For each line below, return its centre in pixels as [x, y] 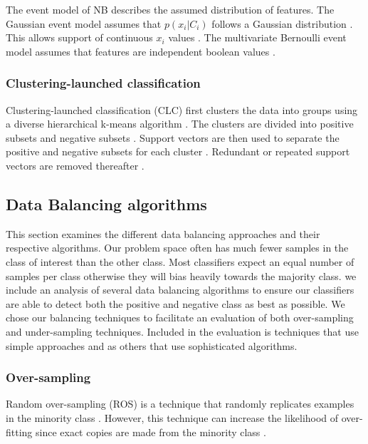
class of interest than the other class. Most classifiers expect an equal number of [180, 261]
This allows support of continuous [79, 37]
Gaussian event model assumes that [84, 23]
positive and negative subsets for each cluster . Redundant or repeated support [178, 151]
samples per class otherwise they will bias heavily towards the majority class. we [181, 275]
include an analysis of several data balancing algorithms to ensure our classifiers [180, 290]
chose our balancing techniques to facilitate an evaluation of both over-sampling [180, 317]
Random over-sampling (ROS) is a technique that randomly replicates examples [180, 404]
